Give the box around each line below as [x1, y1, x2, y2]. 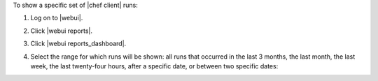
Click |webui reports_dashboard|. [30, 39, 127, 48]
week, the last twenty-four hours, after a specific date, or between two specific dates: [30, 61, 279, 70]
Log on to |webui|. [30, 14, 83, 22]
